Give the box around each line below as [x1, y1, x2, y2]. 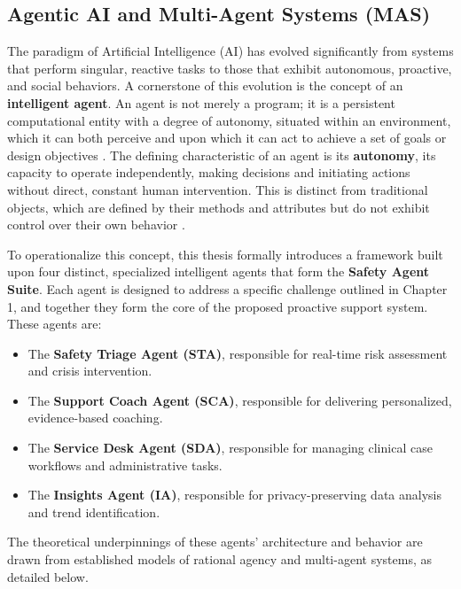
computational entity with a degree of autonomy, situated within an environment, [7, 111, 451, 129]
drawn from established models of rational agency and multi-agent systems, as [7, 550, 432, 569]
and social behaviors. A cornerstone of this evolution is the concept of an [7, 76, 403, 95]
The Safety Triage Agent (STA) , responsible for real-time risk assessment [27, 344, 448, 362]
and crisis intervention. [27, 361, 152, 380]
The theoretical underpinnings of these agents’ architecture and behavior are [7, 532, 423, 551]
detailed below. [7, 567, 89, 585]
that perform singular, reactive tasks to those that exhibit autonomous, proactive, [7, 58, 452, 77]
